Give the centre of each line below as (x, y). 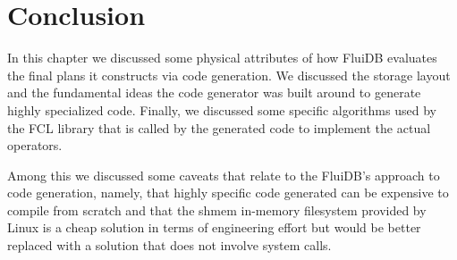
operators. (35, 145)
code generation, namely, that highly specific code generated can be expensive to (228, 193)
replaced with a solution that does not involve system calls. (169, 245)
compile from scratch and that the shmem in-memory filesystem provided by (217, 210)
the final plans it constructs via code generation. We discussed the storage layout (229, 75)
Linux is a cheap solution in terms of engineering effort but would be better (214, 227)
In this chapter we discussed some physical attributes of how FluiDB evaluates (222, 58)
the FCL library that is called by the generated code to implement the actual (219, 127)
